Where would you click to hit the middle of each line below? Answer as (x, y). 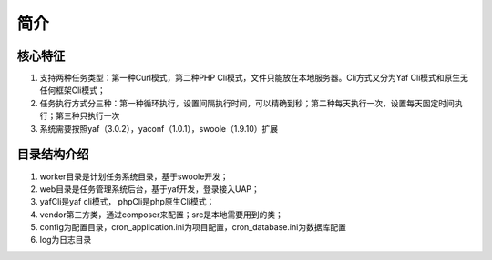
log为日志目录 (66, 240)
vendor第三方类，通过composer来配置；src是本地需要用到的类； (162, 215)
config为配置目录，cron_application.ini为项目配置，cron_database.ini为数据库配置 (193, 227)
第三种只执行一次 (87, 116)
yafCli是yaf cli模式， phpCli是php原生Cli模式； (127, 202)
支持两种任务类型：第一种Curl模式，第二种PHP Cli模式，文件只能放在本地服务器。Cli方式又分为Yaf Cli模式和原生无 (254, 78)
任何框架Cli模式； (73, 90)
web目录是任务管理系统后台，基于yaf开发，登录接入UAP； (149, 189)
